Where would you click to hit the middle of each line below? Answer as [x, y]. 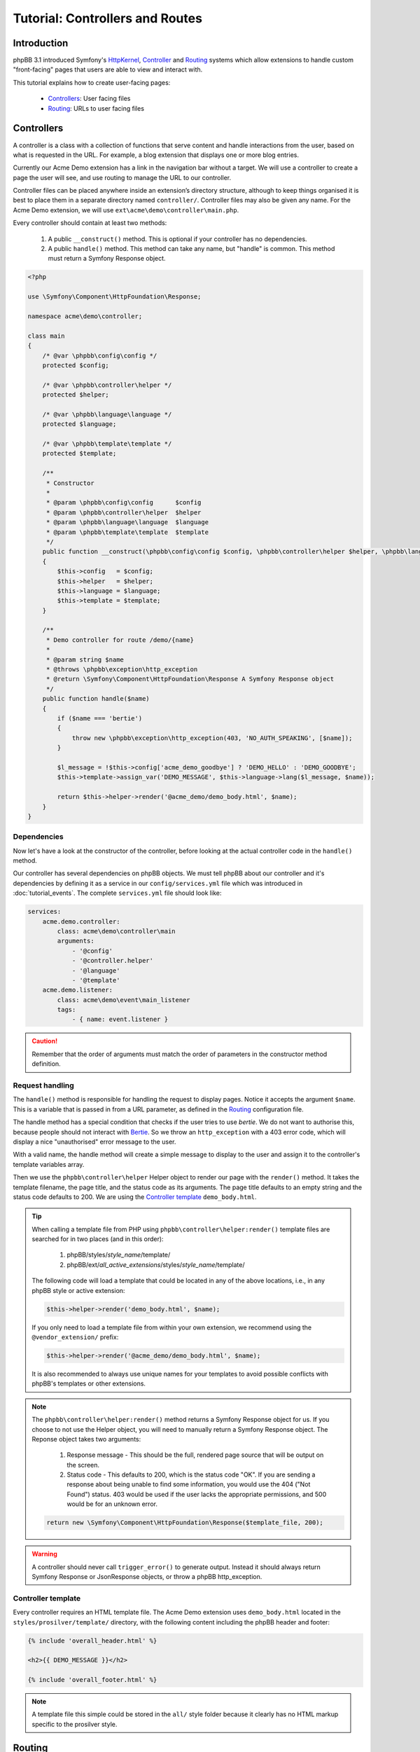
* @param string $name [85, 659]
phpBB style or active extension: [78, 1290]
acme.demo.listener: [78, 990]
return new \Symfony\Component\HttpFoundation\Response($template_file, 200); [185, 1523]
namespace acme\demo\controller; [85, 316]
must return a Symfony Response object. [107, 259]
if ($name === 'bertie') [100, 718]
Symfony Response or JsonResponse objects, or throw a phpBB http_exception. [147, 1577]
